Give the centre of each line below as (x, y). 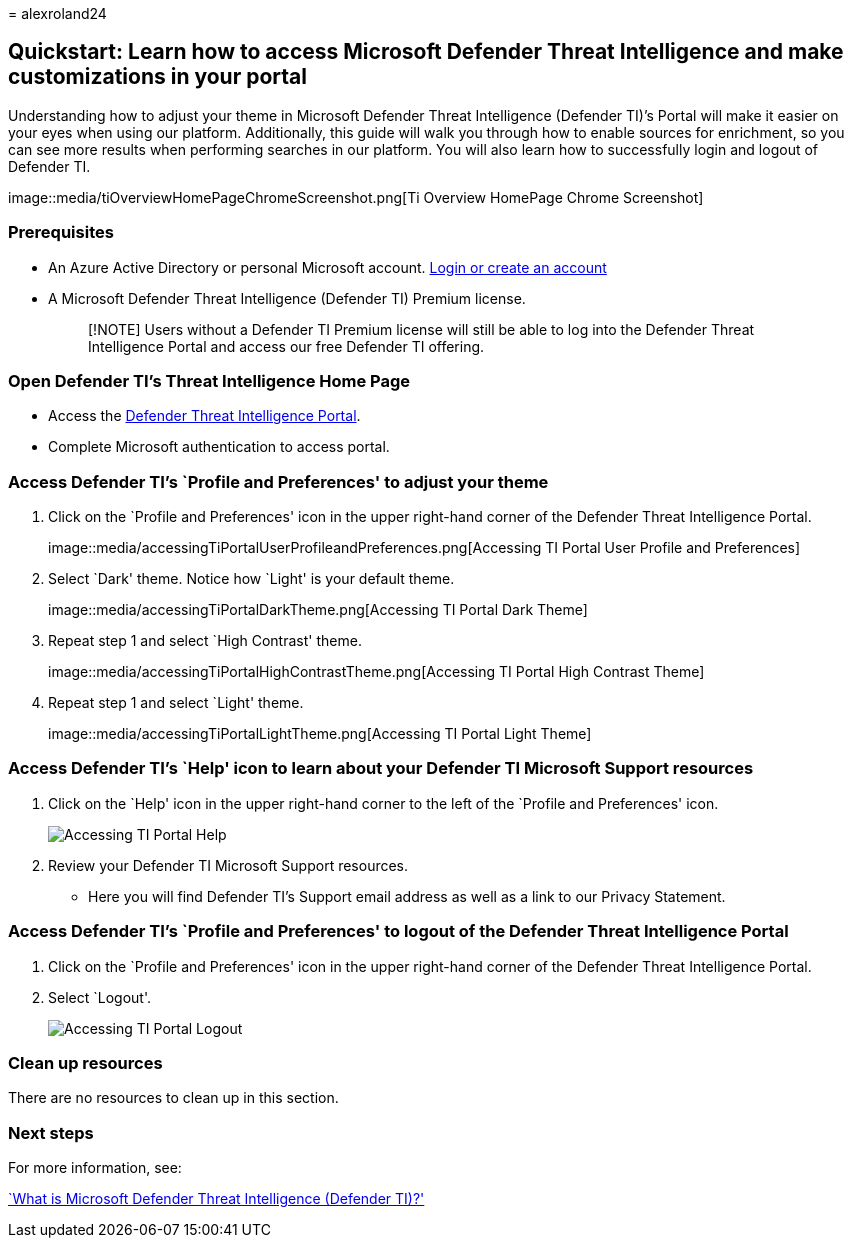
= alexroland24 (57, 13)
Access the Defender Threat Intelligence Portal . (204, 416)
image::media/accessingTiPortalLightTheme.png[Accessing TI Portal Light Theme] (320, 734)
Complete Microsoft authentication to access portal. (219, 447)
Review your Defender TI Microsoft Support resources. (228, 865)
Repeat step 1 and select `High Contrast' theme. (205, 641)
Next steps (51, 1132)
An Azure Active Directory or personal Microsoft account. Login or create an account (327, 267)
